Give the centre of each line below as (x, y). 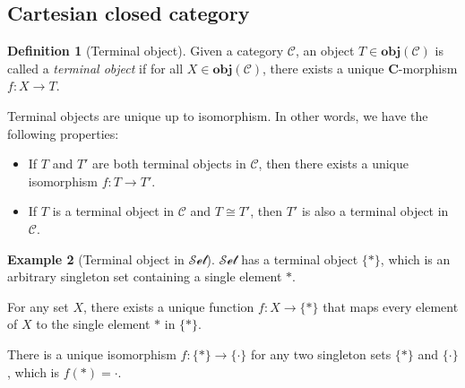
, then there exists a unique (334, 164)
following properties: (63, 133)
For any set (38, 306)
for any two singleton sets (321, 354)
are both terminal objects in (169, 164)
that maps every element (391, 306)
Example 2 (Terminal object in (96, 259)
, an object (325, 51)
